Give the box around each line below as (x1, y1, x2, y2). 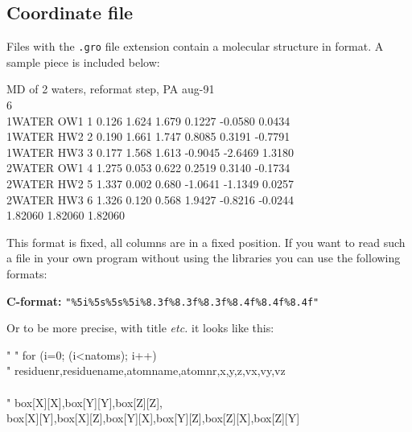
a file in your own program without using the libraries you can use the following (6, 249, 401, 266)
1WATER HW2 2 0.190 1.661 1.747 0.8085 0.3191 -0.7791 (6, 128, 290, 145)
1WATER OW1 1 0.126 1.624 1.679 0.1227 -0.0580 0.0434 (6, 112, 290, 129)
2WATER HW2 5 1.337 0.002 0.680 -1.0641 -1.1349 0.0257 (6, 175, 294, 192)
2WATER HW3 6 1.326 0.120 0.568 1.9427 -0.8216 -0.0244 (6, 191, 294, 208)
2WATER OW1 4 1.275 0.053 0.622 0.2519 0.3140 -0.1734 (6, 159, 290, 176)
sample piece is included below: (6, 53, 160, 70)
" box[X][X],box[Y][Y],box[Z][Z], (6, 393, 163, 410)
